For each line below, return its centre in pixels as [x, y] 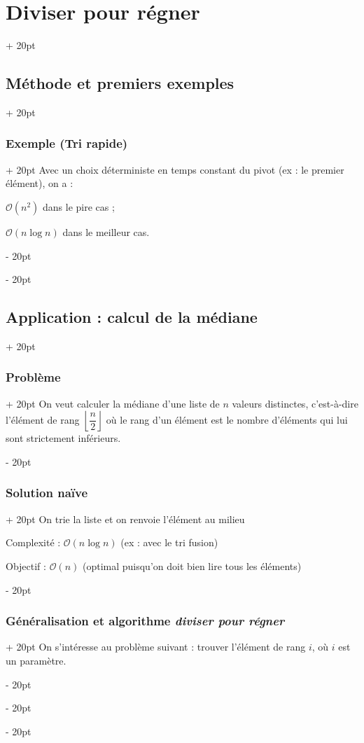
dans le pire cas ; [79, 206]
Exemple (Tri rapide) [67, 143]
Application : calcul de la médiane [132, 317]
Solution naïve [47, 493]
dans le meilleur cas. [106, 231]
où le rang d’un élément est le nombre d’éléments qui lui [227, 419]
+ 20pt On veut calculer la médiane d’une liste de [113, 403]
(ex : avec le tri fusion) [169, 542]
